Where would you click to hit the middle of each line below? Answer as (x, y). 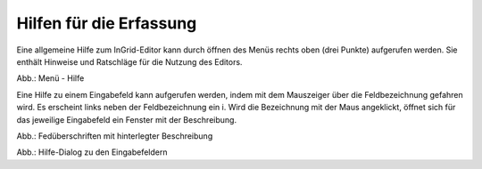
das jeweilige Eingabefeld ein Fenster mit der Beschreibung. (126, 119)
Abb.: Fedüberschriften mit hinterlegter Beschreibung (115, 136)
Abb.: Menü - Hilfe (50, 78)
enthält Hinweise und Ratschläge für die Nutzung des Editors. (129, 61)
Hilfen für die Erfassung (107, 23)
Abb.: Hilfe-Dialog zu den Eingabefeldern (92, 152)
